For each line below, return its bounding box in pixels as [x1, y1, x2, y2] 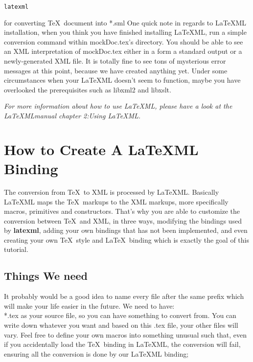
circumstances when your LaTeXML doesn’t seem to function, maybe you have [4, 75, 241, 85]
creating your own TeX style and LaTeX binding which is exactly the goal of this [4, 234, 250, 245]
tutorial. [4, 244, 28, 254]
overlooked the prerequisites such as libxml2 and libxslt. [4, 84, 171, 94]
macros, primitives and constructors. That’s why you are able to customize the [4, 206, 240, 216]
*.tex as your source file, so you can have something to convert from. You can [4, 310, 236, 320]
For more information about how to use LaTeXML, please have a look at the [4, 101, 232, 111]
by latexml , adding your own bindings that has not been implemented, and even [4, 225, 248, 235]
